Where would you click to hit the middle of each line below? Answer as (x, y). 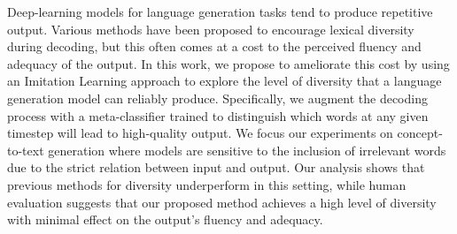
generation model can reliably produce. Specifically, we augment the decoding (217, 98)
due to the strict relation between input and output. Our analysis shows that (216, 167)
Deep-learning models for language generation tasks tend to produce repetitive (220, 11)
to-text (26, 150)
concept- (420, 133)
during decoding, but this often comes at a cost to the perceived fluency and (214, 46)
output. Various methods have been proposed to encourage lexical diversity (211, 29)
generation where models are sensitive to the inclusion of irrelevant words (247, 150)
